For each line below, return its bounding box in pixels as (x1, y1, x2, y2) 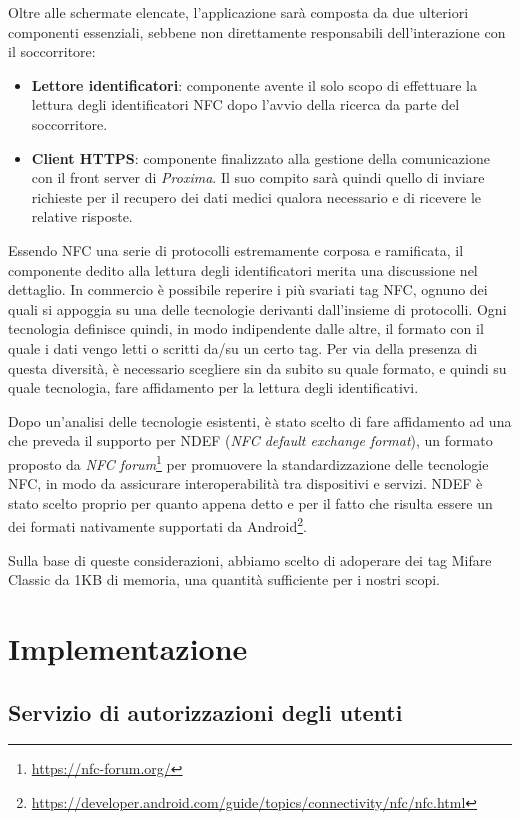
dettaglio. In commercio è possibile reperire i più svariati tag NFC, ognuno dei (8, 279, 488, 300)
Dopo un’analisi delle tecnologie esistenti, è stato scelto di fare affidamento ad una (8, 410, 512, 431)
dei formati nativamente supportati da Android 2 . (8, 513, 307, 536)
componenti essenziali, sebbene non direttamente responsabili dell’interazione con (8, 21, 506, 42)
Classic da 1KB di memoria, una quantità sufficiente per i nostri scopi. (8, 569, 440, 590)
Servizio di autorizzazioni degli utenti (8, 696, 403, 727)
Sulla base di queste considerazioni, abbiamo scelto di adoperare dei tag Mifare (8, 549, 492, 570)
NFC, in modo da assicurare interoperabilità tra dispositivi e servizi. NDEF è (8, 473, 483, 494)
